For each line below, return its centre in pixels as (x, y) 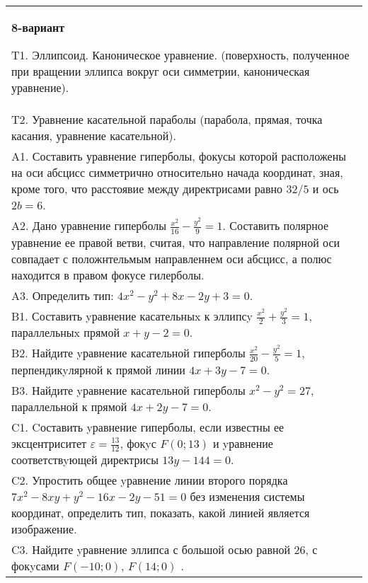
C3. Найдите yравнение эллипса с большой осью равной (151, 550)
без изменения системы (247, 497)
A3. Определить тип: (63, 295)
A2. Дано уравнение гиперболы (89, 225)
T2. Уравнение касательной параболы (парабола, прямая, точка (167, 119)
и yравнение (243, 443)
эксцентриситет (49, 443)
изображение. (44, 529)
